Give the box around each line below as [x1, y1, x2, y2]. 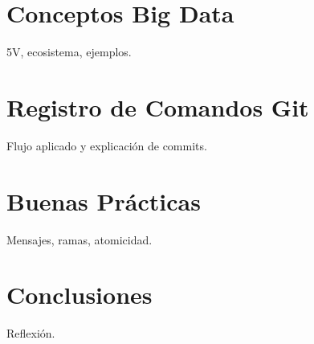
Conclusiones [6, 278, 153, 311]
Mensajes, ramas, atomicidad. [6, 231, 153, 248]
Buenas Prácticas [6, 184, 201, 217]
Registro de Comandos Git [6, 90, 309, 123]
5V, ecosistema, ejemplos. [6, 43, 132, 60]
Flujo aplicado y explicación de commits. [6, 137, 207, 154]
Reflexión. [6, 325, 55, 342]
